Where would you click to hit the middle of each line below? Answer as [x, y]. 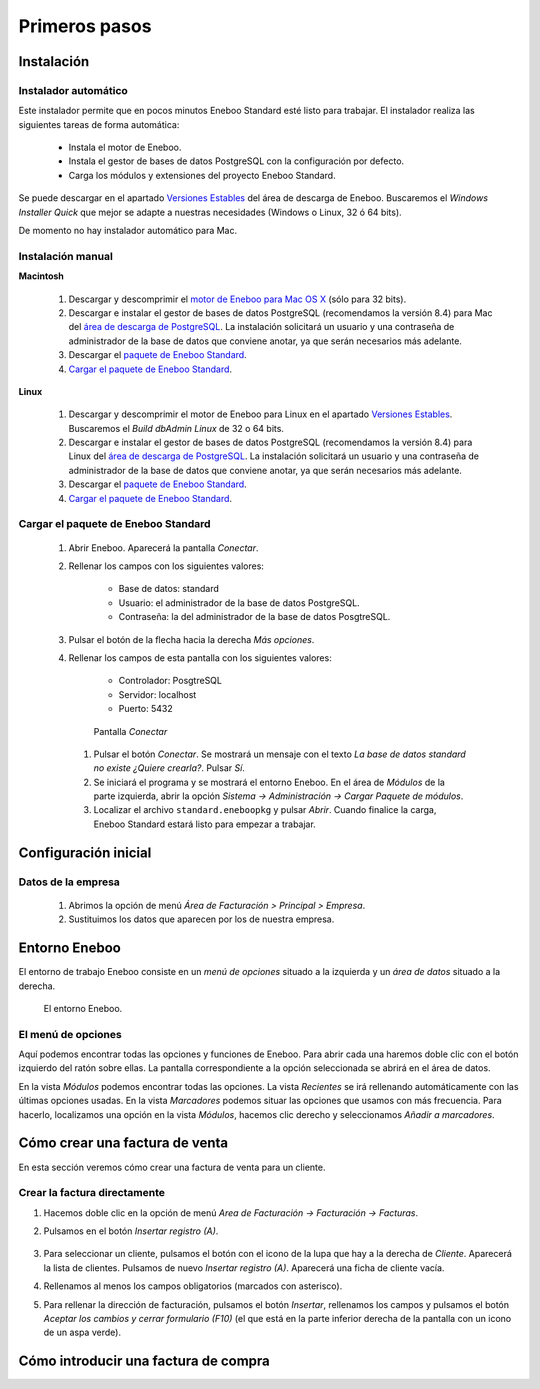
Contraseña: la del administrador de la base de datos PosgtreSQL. [254, 617]
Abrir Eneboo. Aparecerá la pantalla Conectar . [163, 547]
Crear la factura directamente [91, 1193]
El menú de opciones [70, 1034]
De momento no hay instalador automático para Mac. [128, 231]
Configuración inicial [85, 852]
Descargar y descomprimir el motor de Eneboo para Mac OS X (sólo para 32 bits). [237, 299]
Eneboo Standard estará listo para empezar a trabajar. [205, 824]
